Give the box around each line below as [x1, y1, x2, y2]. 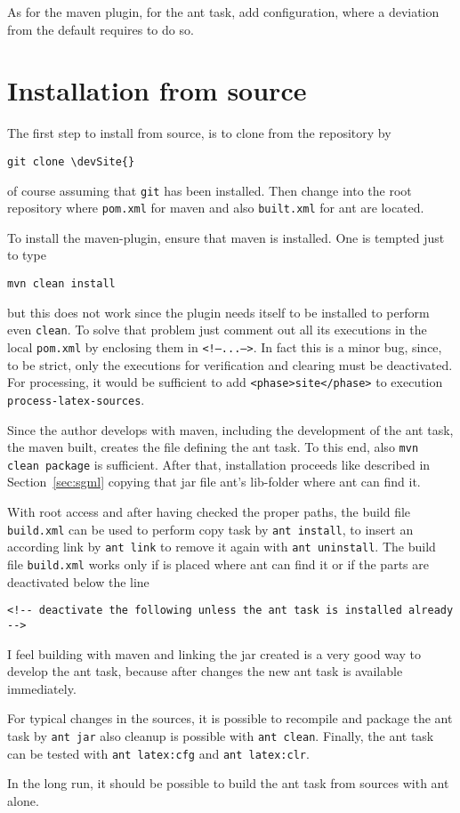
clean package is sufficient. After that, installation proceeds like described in [7, 455, 431, 473]
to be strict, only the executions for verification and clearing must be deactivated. [7, 355, 453, 374]
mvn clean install [7, 278, 116, 291]
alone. [7, 791, 39, 809]
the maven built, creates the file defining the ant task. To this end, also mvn [7, 438, 419, 456]
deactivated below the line [7, 572, 149, 591]
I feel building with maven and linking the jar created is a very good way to [7, 644, 421, 663]
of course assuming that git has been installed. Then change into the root [7, 181, 412, 199]
